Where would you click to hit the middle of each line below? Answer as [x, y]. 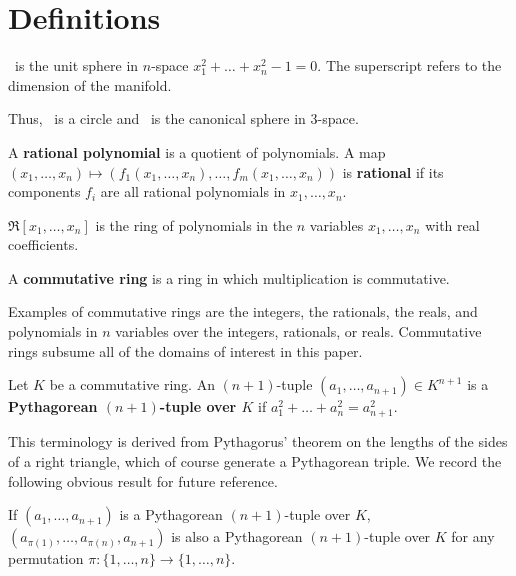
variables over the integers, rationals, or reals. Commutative [298, 331]
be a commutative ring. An [132, 384]
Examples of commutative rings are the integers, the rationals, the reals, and [243, 311]
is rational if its [393, 171]
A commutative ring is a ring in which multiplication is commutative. [229, 277]
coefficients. [43, 244]
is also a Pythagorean [237, 536]
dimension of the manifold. [90, 84]
